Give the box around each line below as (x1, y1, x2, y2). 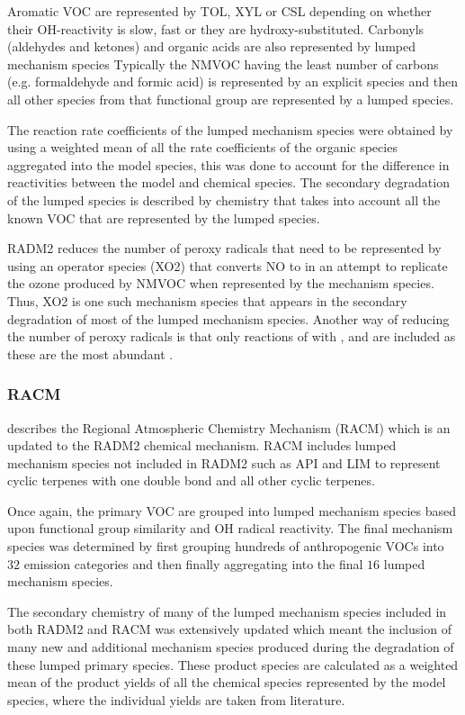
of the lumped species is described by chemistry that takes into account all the (7, 190, 441, 209)
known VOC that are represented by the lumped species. (7, 208, 320, 227)
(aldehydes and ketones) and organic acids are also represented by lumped (7, 37, 416, 56)
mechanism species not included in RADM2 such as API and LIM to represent (7, 453, 441, 472)
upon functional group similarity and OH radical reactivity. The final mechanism (7, 519, 453, 538)
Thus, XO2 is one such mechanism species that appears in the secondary (7, 291, 407, 310)
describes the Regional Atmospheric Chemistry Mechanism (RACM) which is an (7, 418, 451, 437)
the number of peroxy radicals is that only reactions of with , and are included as (7, 327, 456, 346)
